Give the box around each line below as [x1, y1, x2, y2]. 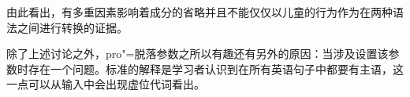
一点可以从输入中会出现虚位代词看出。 [6, 76, 205, 92]
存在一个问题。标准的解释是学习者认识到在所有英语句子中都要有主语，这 [28, 60, 404, 77]
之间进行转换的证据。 [17, 19, 128, 35]
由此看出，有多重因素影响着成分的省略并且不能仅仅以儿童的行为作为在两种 [6, 4, 393, 20]
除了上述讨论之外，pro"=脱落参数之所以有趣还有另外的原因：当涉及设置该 [6, 45, 389, 62]
